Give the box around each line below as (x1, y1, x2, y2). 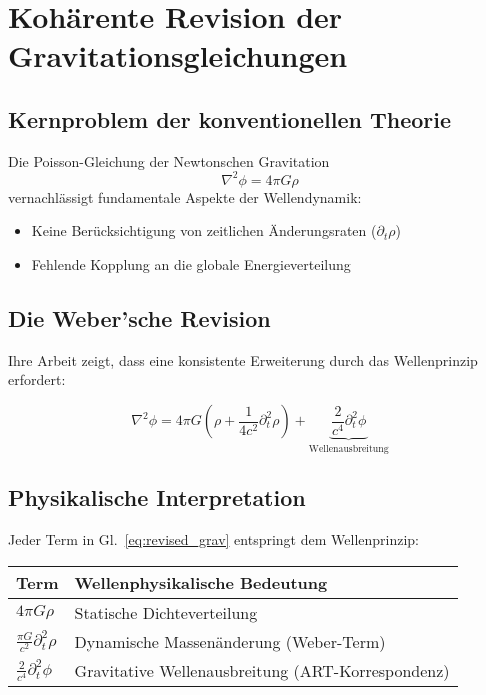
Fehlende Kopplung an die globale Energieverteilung (31, 254, 351, 275)
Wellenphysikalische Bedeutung (74, 570, 328, 594)
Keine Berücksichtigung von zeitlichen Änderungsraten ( (31, 220, 377, 241)
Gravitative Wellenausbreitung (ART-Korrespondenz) (74, 658, 450, 682)
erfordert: (8, 369, 66, 390)
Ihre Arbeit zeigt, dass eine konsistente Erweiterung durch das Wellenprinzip (8, 349, 478, 370)
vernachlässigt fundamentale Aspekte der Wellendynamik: (8, 186, 362, 207)
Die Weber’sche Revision (8, 303, 271, 334)
